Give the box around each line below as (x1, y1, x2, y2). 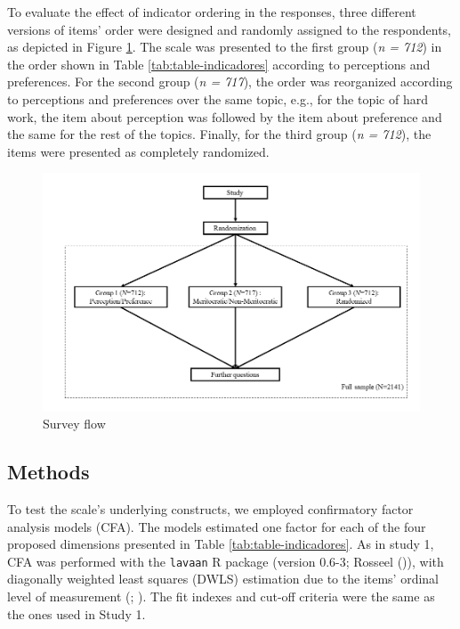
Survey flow (43, 414, 106, 433)
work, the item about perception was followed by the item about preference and (7, 107, 442, 126)
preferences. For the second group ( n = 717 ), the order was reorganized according (7, 72, 453, 91)
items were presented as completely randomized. (7, 142, 270, 160)
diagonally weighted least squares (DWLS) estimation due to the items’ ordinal (7, 569, 440, 588)
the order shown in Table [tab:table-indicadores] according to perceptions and (7, 54, 431, 73)
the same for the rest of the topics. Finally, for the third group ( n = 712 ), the (7, 125, 432, 143)
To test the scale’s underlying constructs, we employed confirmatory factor (7, 499, 414, 518)
